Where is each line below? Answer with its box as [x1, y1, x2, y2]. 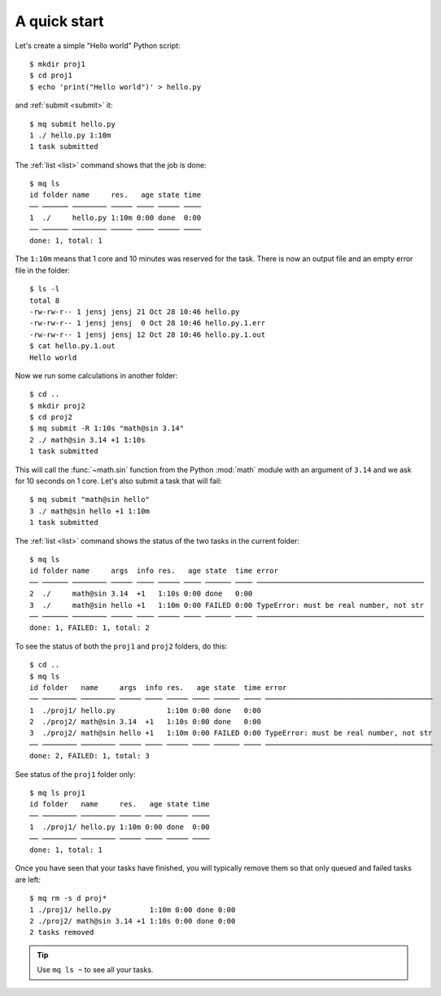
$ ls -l [29, 285, 60, 294]
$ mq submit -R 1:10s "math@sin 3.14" [29, 424, 185, 433]
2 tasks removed [29, 928, 94, 937]
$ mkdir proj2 [29, 401, 85, 410]
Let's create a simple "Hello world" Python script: [15, 41, 181, 50]
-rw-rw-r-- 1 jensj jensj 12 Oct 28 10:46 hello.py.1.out [29, 330, 266, 339]
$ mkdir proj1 [29, 59, 85, 68]
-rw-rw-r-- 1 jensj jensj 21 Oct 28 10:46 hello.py [29, 307, 240, 317]
